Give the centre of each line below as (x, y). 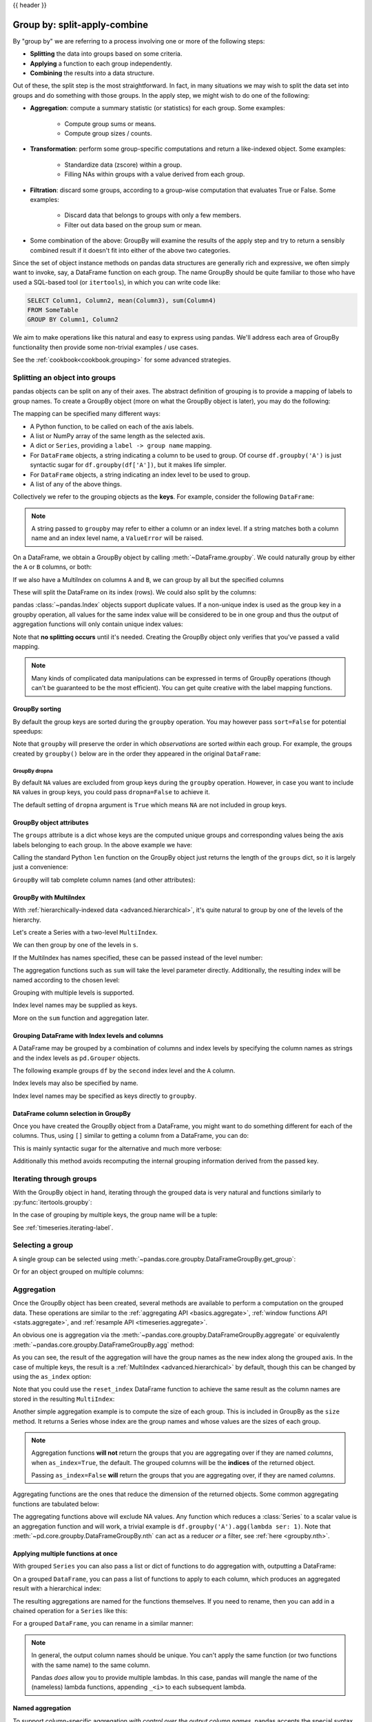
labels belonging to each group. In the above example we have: (103, 844)
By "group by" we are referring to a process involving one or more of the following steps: (139, 41)
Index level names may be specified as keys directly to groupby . (104, 1096)
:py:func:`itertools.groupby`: (52, 1202)
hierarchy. (27, 920)
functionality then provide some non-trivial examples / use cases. (106, 347)
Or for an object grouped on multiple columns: (78, 1272)
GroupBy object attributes (51, 822)
